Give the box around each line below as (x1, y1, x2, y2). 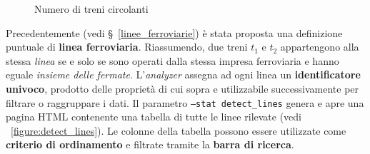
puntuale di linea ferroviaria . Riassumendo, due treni (6, 39, 248, 54)
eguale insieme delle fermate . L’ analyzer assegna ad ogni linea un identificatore (6, 67, 361, 82)
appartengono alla (280, 39, 359, 54)
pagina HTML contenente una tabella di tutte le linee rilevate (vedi (6, 109, 302, 124)
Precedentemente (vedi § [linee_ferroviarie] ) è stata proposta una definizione (6, 25, 343, 40)
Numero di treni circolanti (34, 1, 149, 16)
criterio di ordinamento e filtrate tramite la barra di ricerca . (6, 137, 294, 152)
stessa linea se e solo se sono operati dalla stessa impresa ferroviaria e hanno (6, 53, 339, 68)
